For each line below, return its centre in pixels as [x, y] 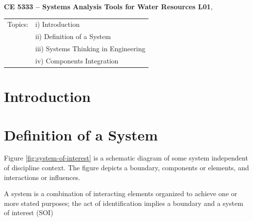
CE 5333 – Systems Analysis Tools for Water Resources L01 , [108, 6]
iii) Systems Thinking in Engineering [90, 49]
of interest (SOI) [29, 212]
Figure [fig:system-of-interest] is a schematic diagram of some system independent [126, 158]
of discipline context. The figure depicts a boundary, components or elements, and [126, 168]
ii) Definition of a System [73, 36]
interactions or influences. [42, 177]
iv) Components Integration [77, 60]
